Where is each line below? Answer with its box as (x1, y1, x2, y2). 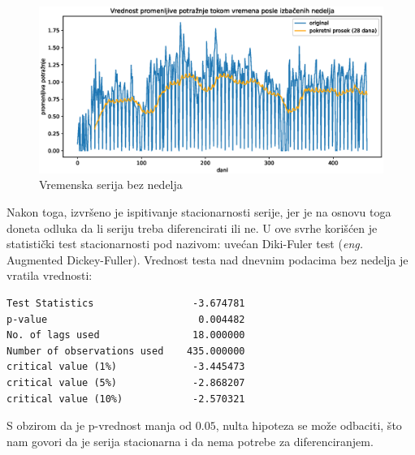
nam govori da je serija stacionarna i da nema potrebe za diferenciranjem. (6, 432, 374, 449)
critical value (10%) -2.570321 (6, 393, 245, 405)
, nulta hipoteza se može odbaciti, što (215, 417, 402, 434)
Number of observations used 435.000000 (6, 345, 245, 357)
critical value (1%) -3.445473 (6, 361, 245, 373)
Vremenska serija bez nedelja (39, 176, 183, 193)
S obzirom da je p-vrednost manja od (6, 417, 192, 434)
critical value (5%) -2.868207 (6, 376, 245, 388)
